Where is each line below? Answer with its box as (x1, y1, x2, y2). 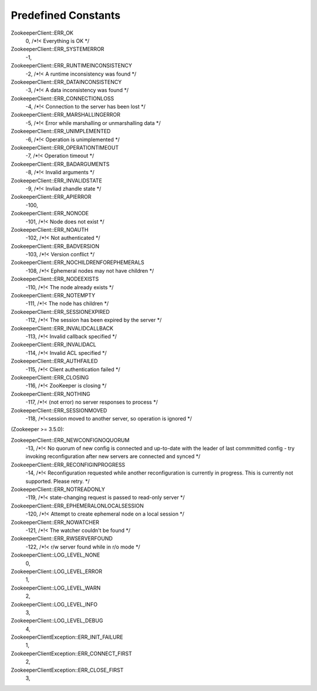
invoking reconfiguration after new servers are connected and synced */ (25, 453, 201, 460)
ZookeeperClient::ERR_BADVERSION (11, 242, 100, 249)
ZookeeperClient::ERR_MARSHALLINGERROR (11, 111, 120, 118)
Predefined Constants (11, 9, 121, 22)
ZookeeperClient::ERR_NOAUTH (11, 226, 89, 233)
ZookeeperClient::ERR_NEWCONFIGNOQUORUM (11, 436, 130, 443)
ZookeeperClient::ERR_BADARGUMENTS (11, 160, 110, 167)
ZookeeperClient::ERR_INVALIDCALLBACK (11, 324, 114, 331)
